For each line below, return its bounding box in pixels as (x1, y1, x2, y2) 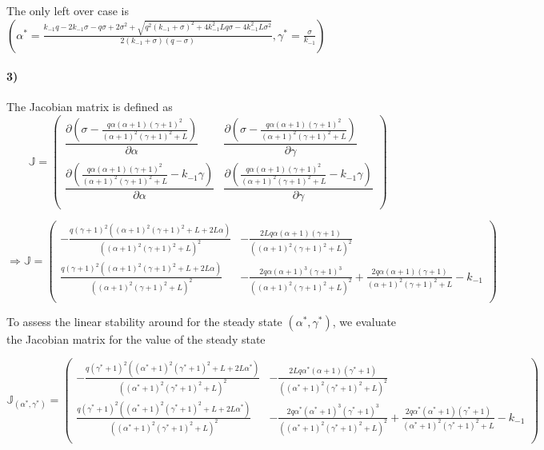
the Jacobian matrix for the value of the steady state (6, 330, 266, 347)
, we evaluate (332, 313, 397, 329)
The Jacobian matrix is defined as (6, 98, 173, 115)
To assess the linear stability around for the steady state (6, 313, 282, 329)
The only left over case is (6, 2, 129, 18)
